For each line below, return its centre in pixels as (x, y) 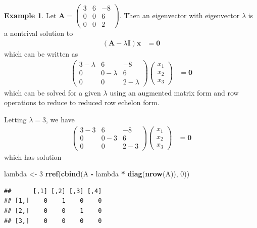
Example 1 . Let (30, 15)
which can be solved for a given (53, 92)
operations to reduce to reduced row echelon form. (82, 102)
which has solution (33, 156)
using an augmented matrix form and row (174, 92)
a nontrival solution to (39, 33)
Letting (15, 119)
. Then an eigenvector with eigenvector (179, 15)
